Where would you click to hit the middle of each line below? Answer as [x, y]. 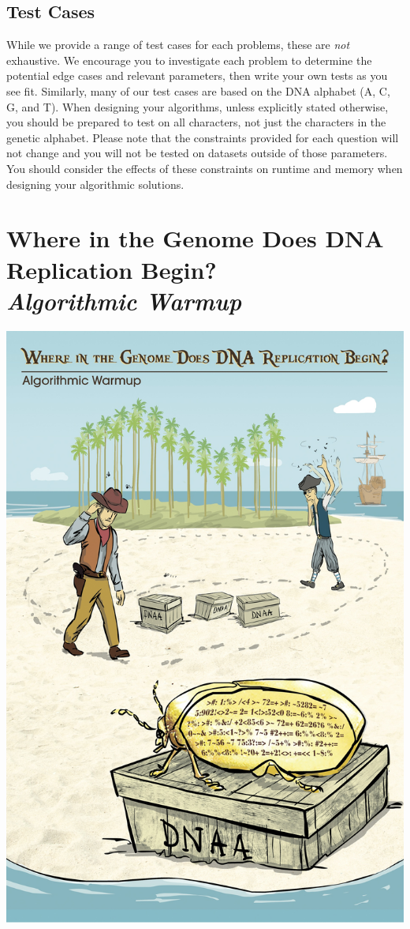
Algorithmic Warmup [124, 300]
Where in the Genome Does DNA [195, 238]
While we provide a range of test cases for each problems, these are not [178, 45]
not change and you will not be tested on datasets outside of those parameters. [197, 153]
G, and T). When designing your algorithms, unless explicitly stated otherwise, [198, 106]
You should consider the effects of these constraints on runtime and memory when [205, 168]
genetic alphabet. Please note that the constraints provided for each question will [203, 137]
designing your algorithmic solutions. [95, 184]
